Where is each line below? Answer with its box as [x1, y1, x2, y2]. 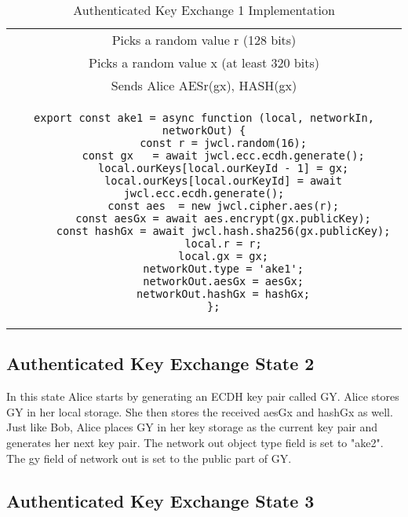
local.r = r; [184, 237, 262, 250]
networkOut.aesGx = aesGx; [143, 275, 304, 288]
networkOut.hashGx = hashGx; [137, 288, 311, 300]
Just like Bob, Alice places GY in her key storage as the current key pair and [6, 419, 378, 435]
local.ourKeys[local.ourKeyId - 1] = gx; [97, 162, 349, 174]
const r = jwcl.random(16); [140, 137, 307, 149]
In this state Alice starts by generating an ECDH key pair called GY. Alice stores [6, 388, 399, 405]
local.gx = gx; [178, 250, 268, 262]
